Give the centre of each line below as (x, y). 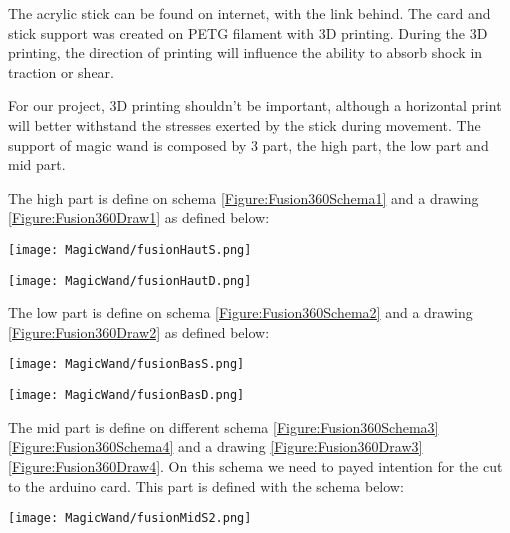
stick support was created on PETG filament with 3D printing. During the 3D (248, 32)
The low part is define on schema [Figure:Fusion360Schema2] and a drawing (240, 312)
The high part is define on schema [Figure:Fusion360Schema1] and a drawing (243, 197)
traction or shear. (61, 71)
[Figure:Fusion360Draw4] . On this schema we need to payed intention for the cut (255, 465)
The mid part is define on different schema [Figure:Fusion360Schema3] (223, 426)
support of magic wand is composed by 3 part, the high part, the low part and (248, 144)
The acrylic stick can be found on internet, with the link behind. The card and (249, 13)
